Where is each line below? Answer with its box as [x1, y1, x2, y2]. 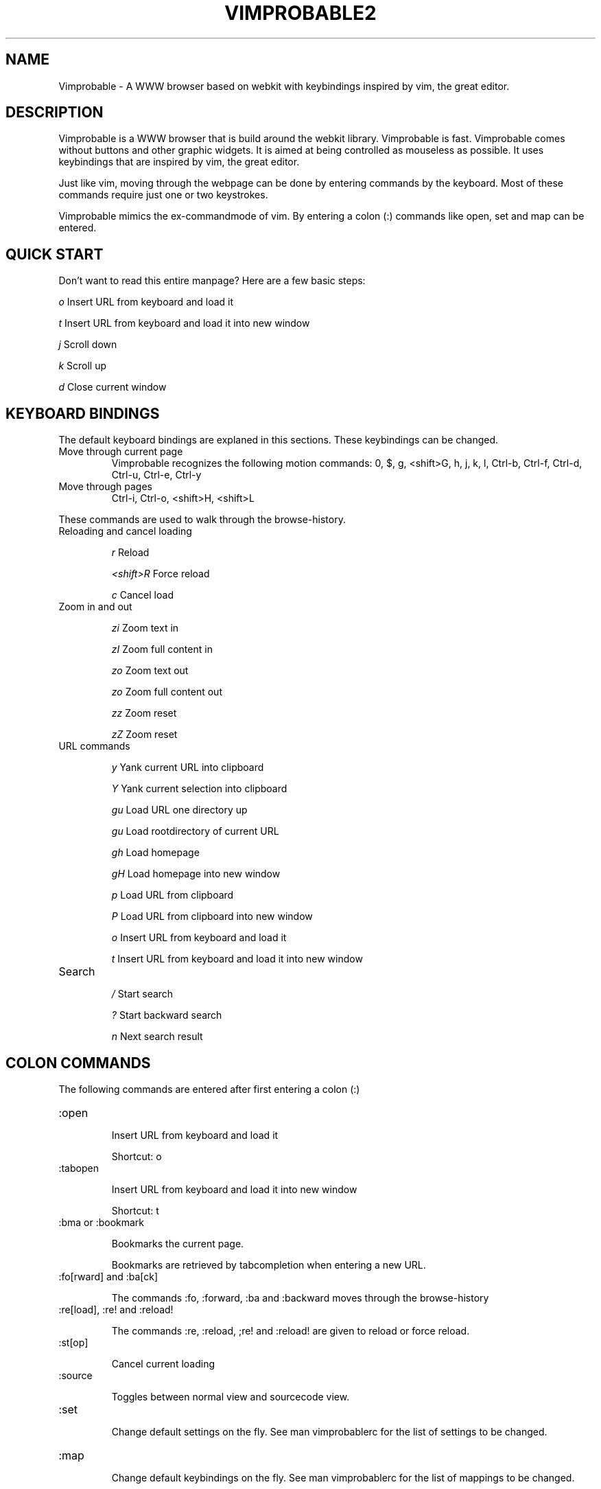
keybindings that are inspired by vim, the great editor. [58, 156, 300, 168]
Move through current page [58, 446, 183, 458]
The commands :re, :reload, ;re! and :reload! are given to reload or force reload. [111, 1324, 470, 1337]
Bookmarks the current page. [111, 1237, 244, 1249]
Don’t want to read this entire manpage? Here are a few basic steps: [58, 275, 366, 287]
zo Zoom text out [111, 665, 189, 677]
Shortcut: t [111, 1204, 159, 1216]
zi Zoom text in [111, 622, 179, 634]
